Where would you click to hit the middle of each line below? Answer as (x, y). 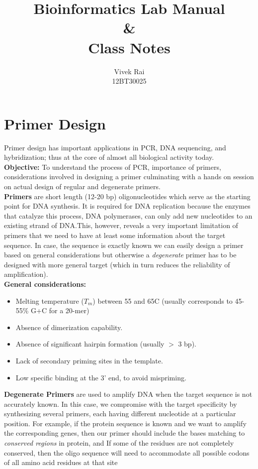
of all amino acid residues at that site (61, 462)
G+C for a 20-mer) (60, 310)
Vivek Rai (129, 71)
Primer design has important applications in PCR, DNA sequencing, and (115, 147)
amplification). (26, 274)
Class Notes (129, 47)
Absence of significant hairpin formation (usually (90, 344)
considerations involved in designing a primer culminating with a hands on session (129, 176)
